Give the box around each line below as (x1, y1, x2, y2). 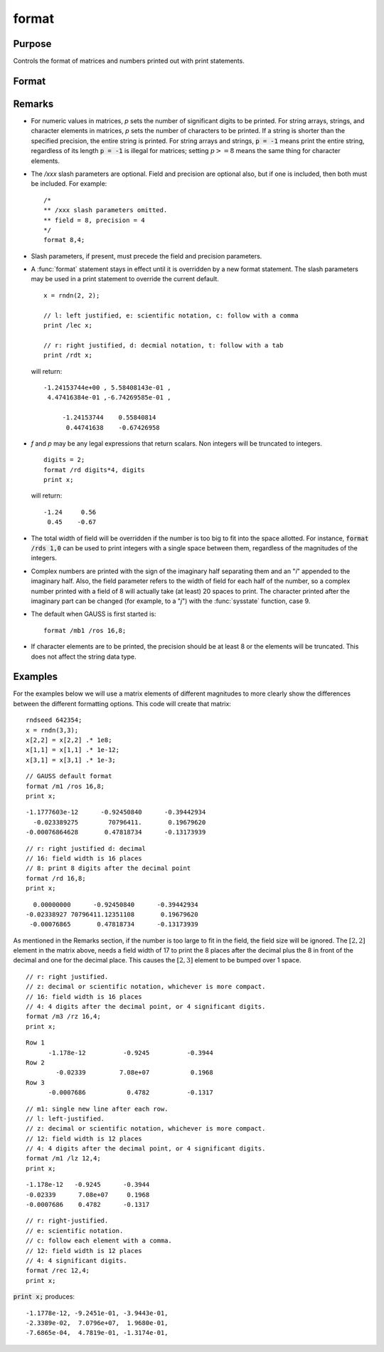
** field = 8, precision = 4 (43, 216, 145, 224)
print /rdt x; (43, 351, 92, 360)
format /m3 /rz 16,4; (26, 1012, 101, 1021)
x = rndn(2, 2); (43, 291, 100, 299)
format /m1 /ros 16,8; (26, 782, 105, 790)
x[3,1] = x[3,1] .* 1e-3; (26, 755, 117, 764)
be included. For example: (31, 179, 107, 188)
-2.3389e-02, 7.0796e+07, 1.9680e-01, (26, 1319, 169, 1327)
